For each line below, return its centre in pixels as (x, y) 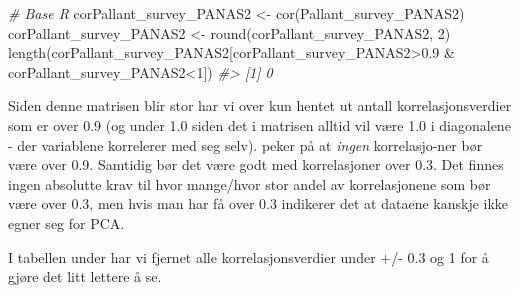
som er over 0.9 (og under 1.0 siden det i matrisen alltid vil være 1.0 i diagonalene (259, 124)
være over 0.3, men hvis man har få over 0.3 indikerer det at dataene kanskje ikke (258, 203)
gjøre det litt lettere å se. (85, 276)
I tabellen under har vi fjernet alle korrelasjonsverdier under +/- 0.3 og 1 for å (248, 256)
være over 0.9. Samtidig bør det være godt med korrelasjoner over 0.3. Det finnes (256, 164)
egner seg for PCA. (66, 222)
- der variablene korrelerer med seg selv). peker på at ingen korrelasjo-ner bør (245, 144)
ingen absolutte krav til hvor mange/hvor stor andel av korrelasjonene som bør (249, 183)
